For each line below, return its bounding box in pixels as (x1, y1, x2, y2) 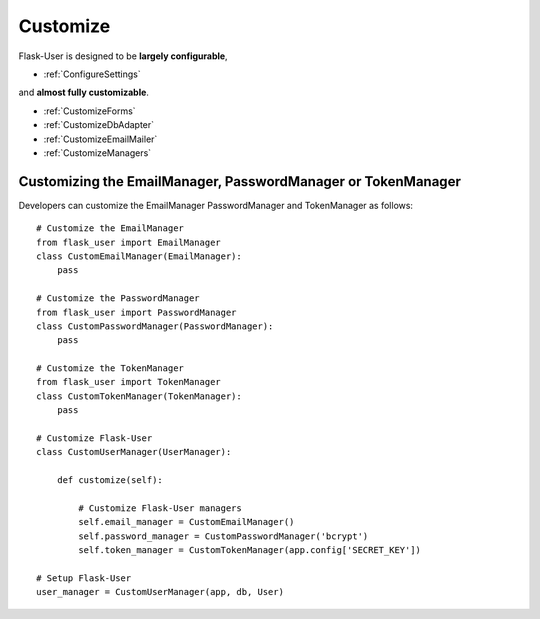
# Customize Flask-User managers (78, 503, 242, 514)
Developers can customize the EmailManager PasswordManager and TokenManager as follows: (18, 199, 414, 211)
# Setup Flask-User (36, 572, 132, 584)
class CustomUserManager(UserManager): (36, 446, 232, 458)
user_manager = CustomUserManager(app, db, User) (36, 586, 285, 598)
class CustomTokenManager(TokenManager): (36, 390, 242, 402)
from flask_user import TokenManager (36, 376, 222, 388)
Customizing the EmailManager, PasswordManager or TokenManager (18, 173, 462, 190)
